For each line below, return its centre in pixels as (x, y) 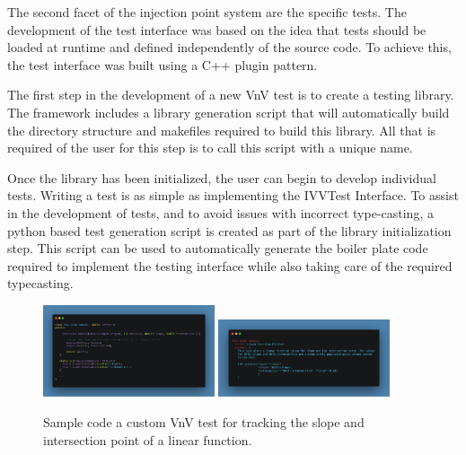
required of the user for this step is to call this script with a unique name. (210, 148)
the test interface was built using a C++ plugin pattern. (163, 64)
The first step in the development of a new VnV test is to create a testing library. (231, 95)
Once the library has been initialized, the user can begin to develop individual (222, 177)
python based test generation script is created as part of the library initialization (229, 230)
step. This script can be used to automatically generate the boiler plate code (218, 248)
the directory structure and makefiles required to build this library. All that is (222, 130)
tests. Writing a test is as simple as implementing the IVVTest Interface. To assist (233, 195)
